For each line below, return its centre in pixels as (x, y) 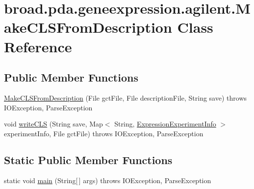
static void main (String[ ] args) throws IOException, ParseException (108, 180)
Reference (38, 46)
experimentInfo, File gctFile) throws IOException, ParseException (104, 133)
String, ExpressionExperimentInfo (165, 124)
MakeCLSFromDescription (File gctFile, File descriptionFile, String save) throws (126, 97)
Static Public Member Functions (88, 159)
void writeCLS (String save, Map (53, 124)
